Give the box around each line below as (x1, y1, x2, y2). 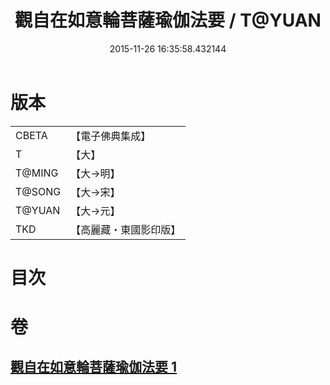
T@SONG (15, 184, 62, 198)
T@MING (15, 166, 59, 180)
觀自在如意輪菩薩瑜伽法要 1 (10, 359, 178, 376)
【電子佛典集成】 (70, 129, 152, 143)
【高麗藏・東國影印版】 (70, 222, 182, 236)
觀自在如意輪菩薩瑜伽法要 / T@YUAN (14, 9, 322, 32)
